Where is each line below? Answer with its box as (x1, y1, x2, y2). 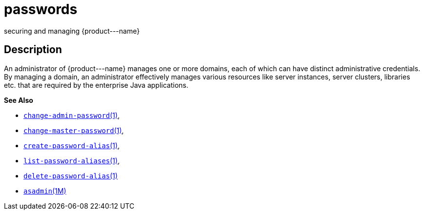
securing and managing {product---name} (4, 26, 140, 35)
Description (4, 43, 62, 56)
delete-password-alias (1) (23, 171, 118, 180)
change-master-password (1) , (23, 126, 124, 135)
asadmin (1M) (23, 186, 66, 195)
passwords (4, 1, 78, 18)
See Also (4, 96, 33, 104)
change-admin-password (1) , (23, 111, 120, 119)
